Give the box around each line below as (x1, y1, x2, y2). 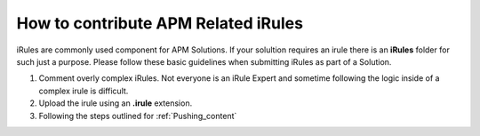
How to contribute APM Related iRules (16, 13, 304, 33)
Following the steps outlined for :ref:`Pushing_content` (38, 110, 237, 121)
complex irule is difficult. (38, 85, 129, 96)
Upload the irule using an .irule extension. (38, 98, 193, 108)
